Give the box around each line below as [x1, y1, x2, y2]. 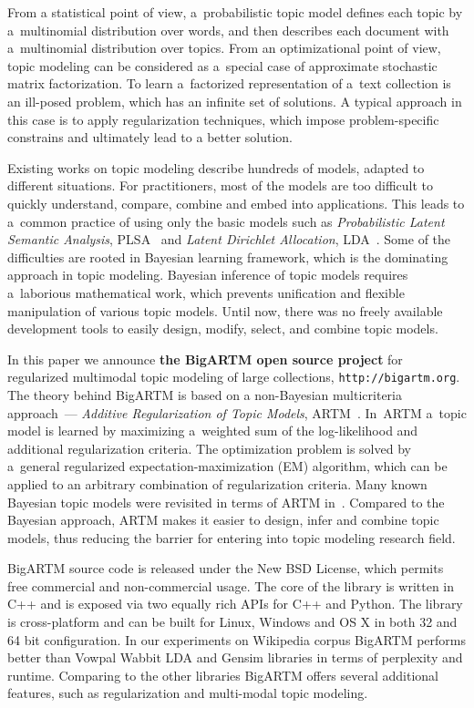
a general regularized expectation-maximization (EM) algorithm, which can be [7, 457, 448, 476]
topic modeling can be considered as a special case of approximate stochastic [7, 56, 438, 75]
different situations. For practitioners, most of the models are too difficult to [7, 176, 434, 195]
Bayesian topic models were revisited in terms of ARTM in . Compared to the [7, 492, 445, 511]
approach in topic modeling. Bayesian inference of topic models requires [7, 265, 408, 284]
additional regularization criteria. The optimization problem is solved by [7, 438, 411, 457]
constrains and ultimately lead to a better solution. [7, 128, 293, 147]
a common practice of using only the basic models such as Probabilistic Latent [7, 211, 445, 231]
